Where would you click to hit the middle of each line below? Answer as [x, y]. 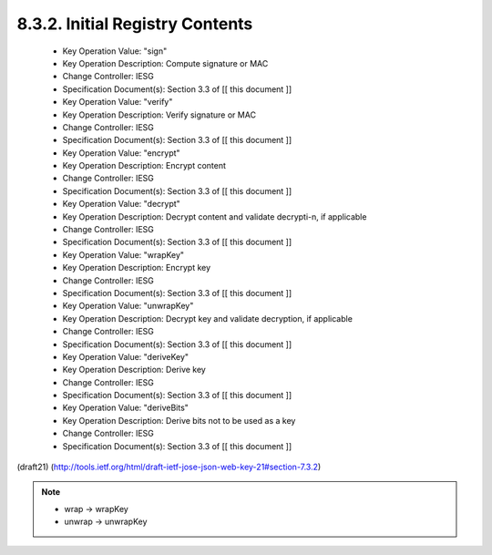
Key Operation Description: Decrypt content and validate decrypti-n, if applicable [215, 216]
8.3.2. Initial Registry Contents [135, 24]
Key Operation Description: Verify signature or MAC [159, 115]
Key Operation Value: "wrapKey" [123, 254]
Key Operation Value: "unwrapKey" [128, 306]
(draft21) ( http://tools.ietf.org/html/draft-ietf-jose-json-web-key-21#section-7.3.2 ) [169, 467]
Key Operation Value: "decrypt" [122, 204]
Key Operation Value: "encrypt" [122, 153]
